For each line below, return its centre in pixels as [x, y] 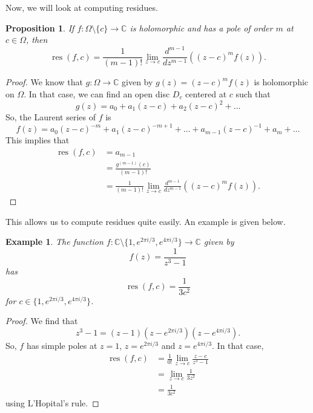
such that [253, 93]
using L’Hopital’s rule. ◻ [52, 402]
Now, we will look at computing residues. [82, 7]
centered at [206, 93]
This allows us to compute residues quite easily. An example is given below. [146, 221]
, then [37, 40]
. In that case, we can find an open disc [97, 93]
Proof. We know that [44, 82]
